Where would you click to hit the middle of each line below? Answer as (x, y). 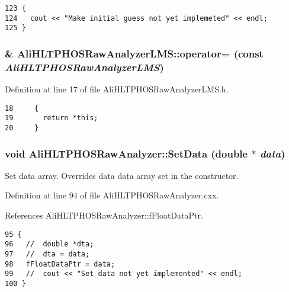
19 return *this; (52, 118)
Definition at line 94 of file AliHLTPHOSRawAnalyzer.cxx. (112, 195)
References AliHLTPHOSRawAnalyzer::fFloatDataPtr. (104, 215)
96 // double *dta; (49, 244)
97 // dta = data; (47, 254)
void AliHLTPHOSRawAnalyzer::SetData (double (126, 153)
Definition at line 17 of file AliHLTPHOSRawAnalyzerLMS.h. (117, 89)
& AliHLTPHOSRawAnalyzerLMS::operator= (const (134, 53)
